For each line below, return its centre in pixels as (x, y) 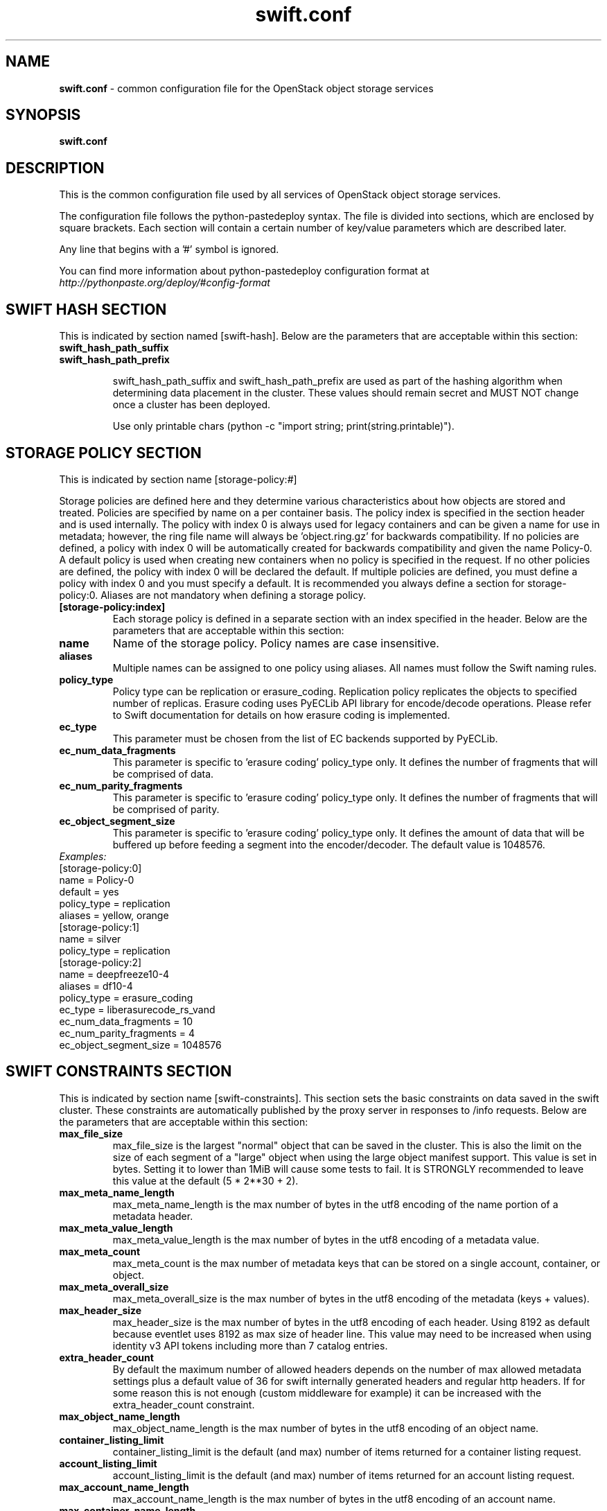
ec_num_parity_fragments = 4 (127, 1033)
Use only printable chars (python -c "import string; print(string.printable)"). (283, 426)
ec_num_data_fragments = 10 (126, 1021)
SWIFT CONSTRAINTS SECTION (119, 1072)
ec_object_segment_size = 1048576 (140, 1045)
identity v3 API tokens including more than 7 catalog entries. (250, 1345)
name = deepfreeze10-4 (114, 974)
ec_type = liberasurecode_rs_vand (137, 1009)
